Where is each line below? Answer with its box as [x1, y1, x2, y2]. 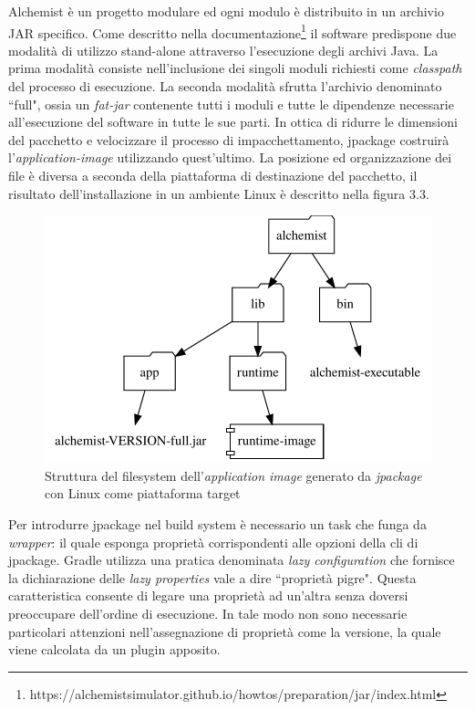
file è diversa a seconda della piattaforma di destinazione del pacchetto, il [8, 166, 418, 184]
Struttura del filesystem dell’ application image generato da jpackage [45, 465, 422, 485]
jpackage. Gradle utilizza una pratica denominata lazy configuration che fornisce [8, 550, 455, 569]
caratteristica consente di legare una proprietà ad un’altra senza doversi [8, 586, 408, 605]
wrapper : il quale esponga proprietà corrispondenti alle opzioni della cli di [8, 532, 418, 551]
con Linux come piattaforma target [45, 484, 241, 503]
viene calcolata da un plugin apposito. [8, 640, 221, 659]
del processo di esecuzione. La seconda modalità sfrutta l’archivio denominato [8, 77, 442, 96]
